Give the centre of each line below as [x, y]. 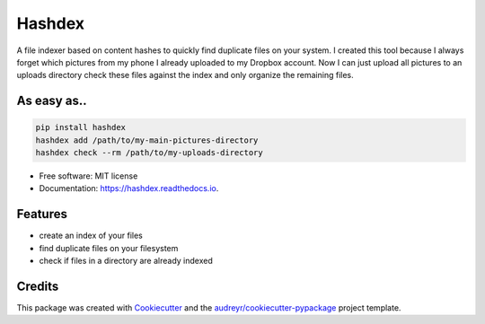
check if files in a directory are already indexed [126, 261]
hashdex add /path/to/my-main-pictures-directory [147, 140]
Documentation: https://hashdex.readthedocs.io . [129, 188]
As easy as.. [52, 101]
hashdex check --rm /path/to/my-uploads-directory [150, 153]
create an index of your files [91, 236]
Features [42, 214]
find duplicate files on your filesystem [109, 248]
